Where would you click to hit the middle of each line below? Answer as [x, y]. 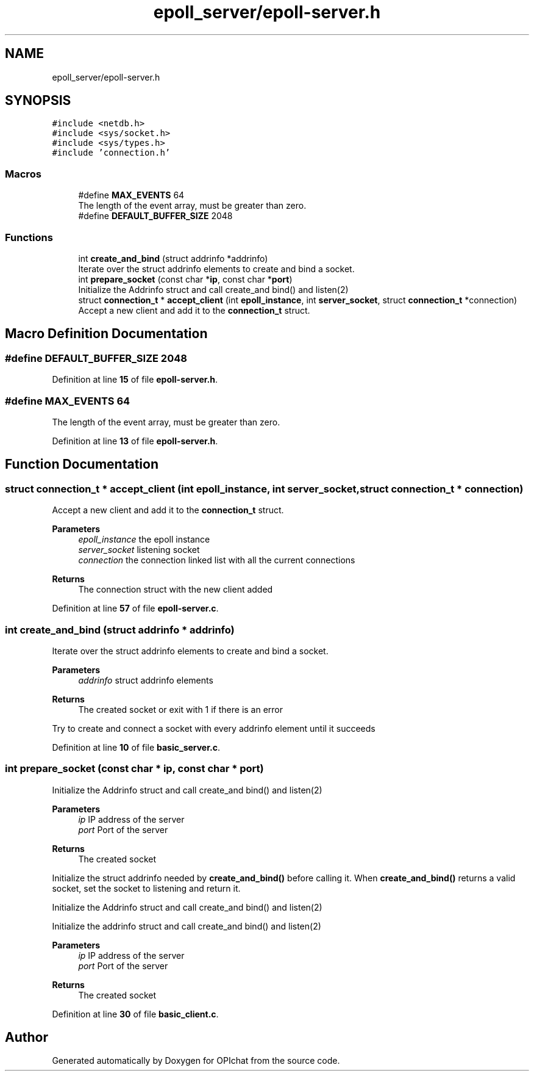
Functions [29, 237]
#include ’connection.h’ [111, 153]
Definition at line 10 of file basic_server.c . [136, 747]
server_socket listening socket [139, 550]
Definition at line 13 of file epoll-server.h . [135, 441]
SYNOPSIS [38, 101]
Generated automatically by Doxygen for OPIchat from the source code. [196, 1061]
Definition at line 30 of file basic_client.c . [135, 1014]
